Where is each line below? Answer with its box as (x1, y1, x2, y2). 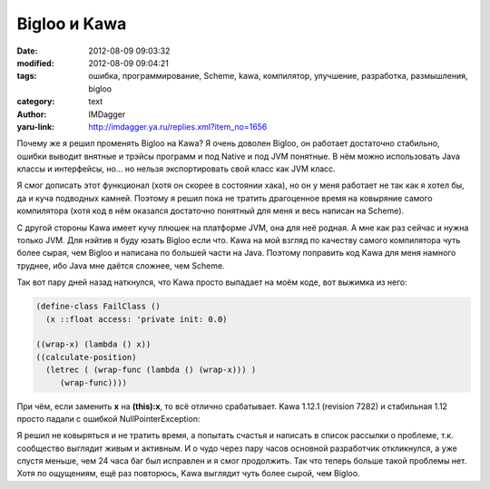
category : (16, 96, 55, 107)
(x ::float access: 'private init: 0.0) (45, 314, 228, 324)
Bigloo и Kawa (16, 14, 127, 34)
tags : (16, 71, 37, 82)
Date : (16, 45, 38, 56)
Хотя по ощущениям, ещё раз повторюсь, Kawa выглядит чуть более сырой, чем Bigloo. (16, 468, 360, 479)
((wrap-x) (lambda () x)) (35, 339, 152, 349)
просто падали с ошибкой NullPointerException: (16, 413, 201, 424)
